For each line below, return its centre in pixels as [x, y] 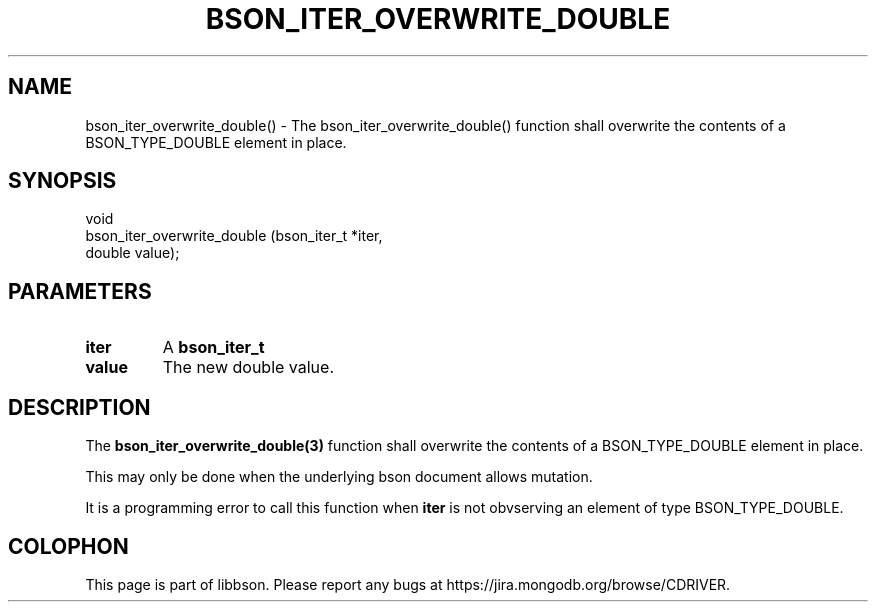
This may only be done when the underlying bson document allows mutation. [339, 477]
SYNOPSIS [62, 181]
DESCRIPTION [79, 407]
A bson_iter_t [213, 347]
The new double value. [248, 367]
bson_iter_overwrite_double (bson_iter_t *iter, [234, 236]
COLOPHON [68, 546]
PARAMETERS [80, 291]
